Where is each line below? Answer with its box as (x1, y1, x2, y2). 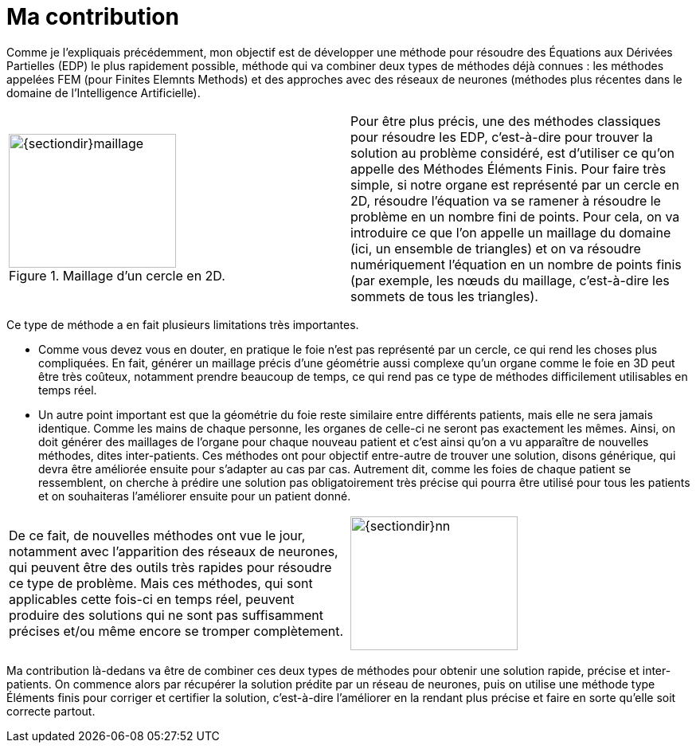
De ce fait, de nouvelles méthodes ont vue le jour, (9, 527, 306, 543)
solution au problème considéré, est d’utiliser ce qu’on (350, 144, 674, 161)
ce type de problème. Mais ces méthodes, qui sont (9, 574, 313, 591)
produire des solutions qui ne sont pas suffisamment (9, 606, 323, 623)
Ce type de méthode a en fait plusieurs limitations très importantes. (6, 317, 359, 331)
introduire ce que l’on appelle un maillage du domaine (350, 224, 671, 241)
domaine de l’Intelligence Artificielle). (6, 85, 201, 100)
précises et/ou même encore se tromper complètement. (9, 622, 344, 639)
